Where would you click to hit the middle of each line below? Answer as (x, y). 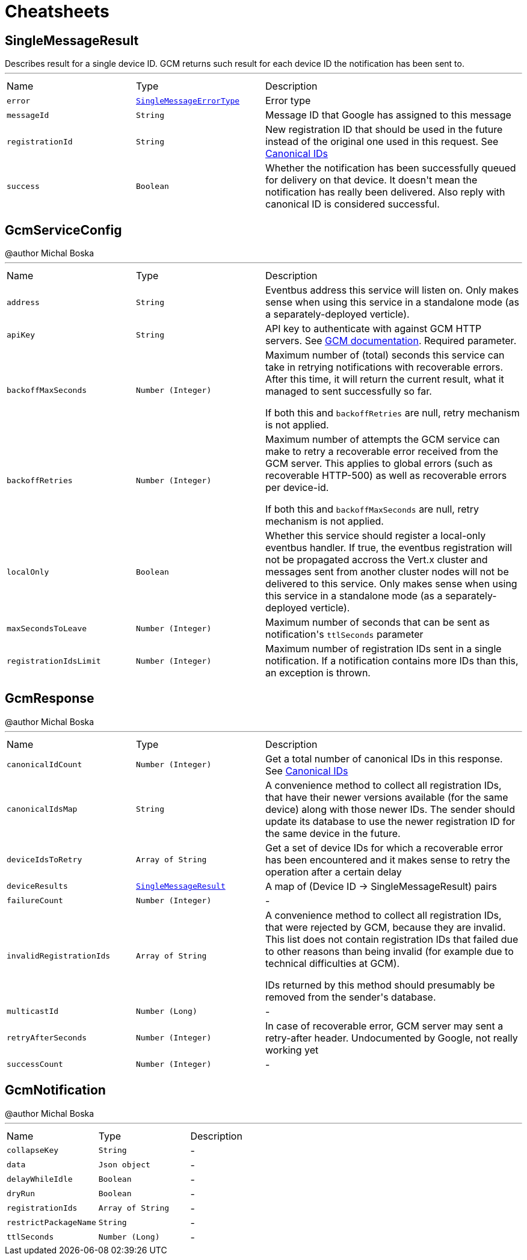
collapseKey (33, 1150)
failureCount (35, 901)
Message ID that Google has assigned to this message (388, 115)
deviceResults (37, 886)
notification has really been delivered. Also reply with (385, 192)
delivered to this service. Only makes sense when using (391, 584)
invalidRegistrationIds (59, 956)
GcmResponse (50, 699)
